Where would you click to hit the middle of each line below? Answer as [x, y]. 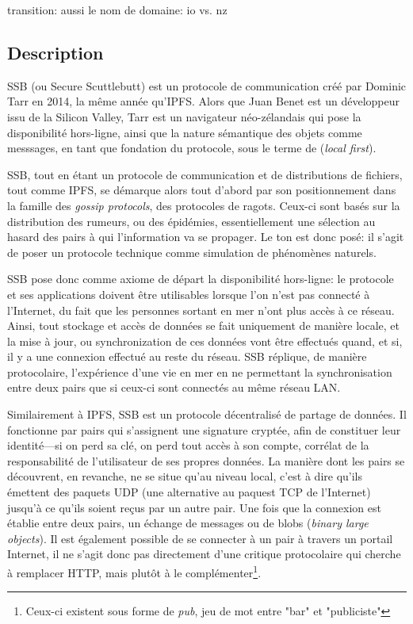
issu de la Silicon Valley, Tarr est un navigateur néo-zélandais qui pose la [184, 116]
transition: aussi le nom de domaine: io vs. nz [117, 10]
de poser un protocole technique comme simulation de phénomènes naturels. [192, 252]
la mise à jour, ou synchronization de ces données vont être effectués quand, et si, [205, 341]
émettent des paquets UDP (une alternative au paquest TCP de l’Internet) [189, 492]
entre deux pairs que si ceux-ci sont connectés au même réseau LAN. [174, 387]
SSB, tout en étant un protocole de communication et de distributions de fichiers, [205, 174]
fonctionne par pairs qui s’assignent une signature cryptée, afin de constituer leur [204, 429]
